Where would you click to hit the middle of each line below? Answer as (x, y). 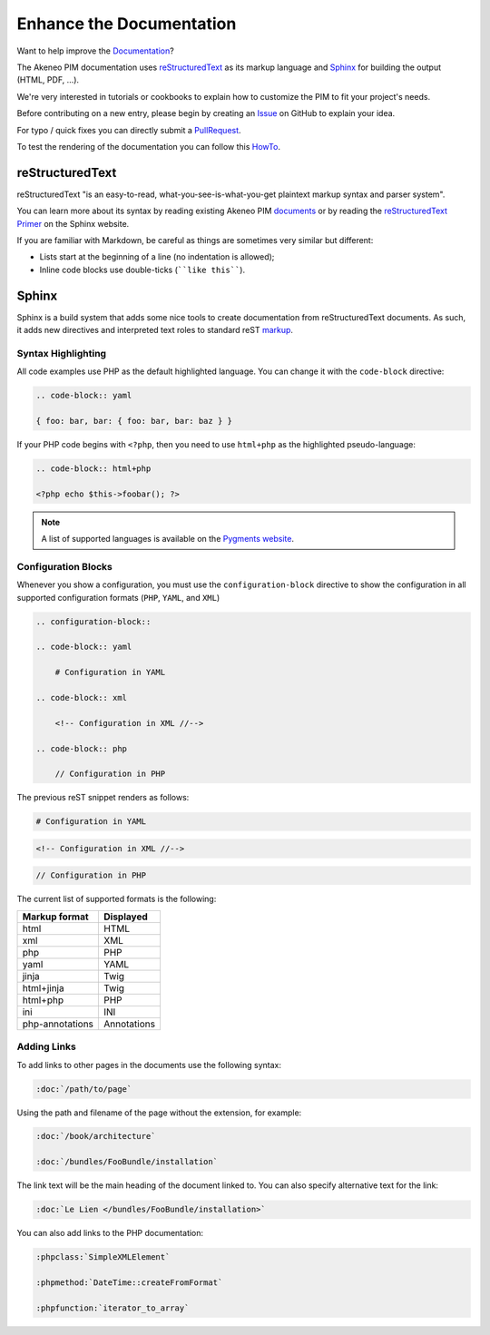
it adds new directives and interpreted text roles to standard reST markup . (155, 330)
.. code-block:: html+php (93, 468)
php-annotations (58, 1024)
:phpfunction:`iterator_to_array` (113, 1308)
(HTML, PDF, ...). (48, 80)
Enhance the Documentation (127, 24)
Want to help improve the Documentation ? (95, 51)
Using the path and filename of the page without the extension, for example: (159, 1113)
